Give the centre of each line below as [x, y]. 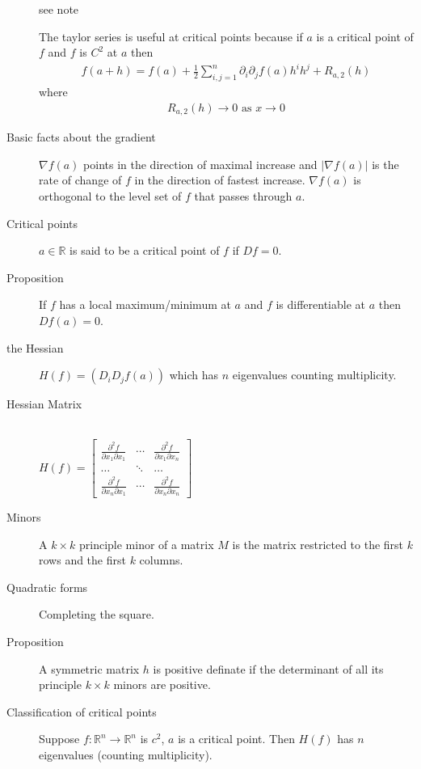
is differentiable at [321, 304]
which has [194, 375]
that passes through [243, 195]
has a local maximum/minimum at [145, 304]
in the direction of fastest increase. [220, 180]
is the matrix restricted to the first [318, 544]
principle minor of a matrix [146, 544]
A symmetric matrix [89, 668]
